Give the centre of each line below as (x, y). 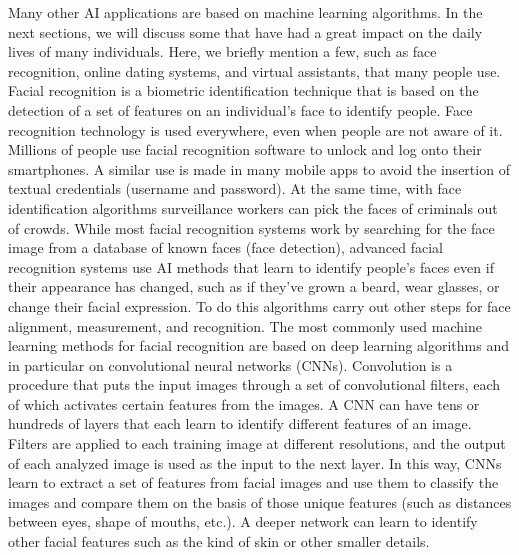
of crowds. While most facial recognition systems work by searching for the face (251, 227)
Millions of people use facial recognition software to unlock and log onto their (245, 149)
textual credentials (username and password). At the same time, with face (235, 188)
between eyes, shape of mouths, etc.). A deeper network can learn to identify (243, 521)
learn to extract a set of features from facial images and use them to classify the (253, 482)
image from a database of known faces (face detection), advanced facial (225, 247)
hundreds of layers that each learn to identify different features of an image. (240, 423)
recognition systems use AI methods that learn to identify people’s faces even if (251, 266)
